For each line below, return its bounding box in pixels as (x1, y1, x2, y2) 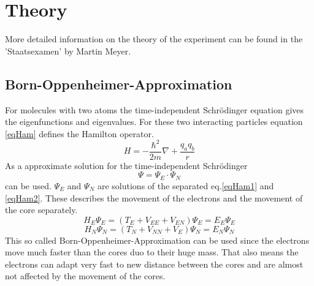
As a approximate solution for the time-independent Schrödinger (5, 159, 248, 171)
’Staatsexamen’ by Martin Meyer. (5, 44, 131, 57)
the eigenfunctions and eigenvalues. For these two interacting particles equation (5, 115, 303, 128)
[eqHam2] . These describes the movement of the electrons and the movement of (5, 191, 303, 204)
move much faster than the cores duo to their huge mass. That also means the (5, 246, 299, 258)
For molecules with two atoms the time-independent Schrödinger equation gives (5, 103, 304, 116)
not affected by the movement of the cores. (5, 269, 166, 282)
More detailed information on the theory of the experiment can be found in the (5, 32, 303, 45)
